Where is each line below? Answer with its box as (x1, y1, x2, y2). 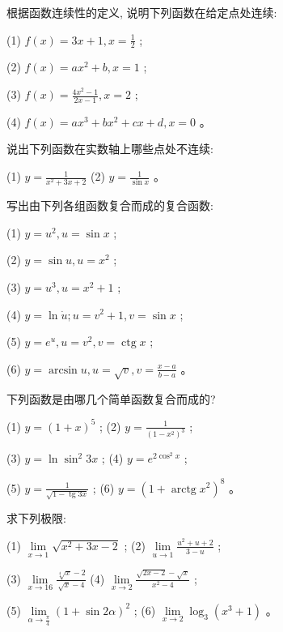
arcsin (48, 364, 78, 376)
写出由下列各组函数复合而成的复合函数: (6, 197, 213, 214)
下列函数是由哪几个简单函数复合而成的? (6, 390, 216, 407)
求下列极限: (6, 510, 66, 527)
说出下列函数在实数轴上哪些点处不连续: (6, 140, 213, 157)
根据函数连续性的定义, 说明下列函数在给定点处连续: (6, 4, 277, 20)
